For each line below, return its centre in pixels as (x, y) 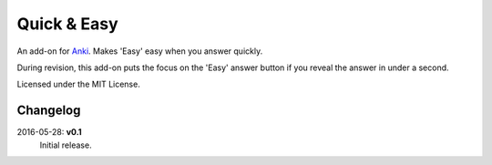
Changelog (49, 111)
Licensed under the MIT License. (78, 84)
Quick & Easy (67, 24)
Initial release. (66, 145)
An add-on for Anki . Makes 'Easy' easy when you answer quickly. (140, 51)
